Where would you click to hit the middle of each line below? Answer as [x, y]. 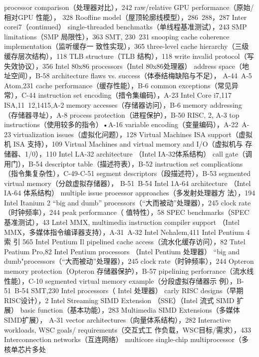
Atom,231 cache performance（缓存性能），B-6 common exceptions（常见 [118, 85]
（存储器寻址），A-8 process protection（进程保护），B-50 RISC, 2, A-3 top [122, 114]
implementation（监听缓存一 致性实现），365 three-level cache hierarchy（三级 [127, 46]
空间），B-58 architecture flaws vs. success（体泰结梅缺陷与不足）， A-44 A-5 [131, 76]
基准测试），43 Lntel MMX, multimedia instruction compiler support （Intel [122, 222]
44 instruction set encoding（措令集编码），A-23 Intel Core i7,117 [130, 95]
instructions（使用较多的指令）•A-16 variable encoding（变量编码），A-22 [121, 124]
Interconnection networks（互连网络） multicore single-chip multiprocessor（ [123, 339]
